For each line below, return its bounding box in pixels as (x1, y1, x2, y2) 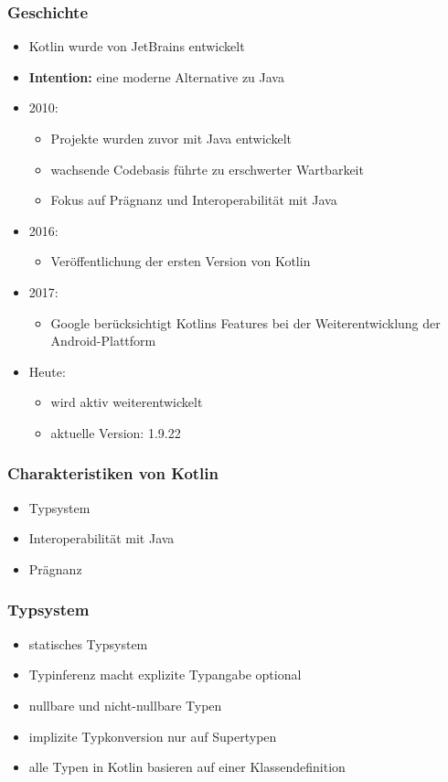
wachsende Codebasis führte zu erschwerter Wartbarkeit (50, 159, 364, 178)
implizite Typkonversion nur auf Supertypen (28, 726, 277, 745)
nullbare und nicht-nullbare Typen (28, 695, 222, 714)
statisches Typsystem (28, 634, 148, 653)
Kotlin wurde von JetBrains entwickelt (28, 37, 245, 56)
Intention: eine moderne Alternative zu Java (28, 67, 284, 86)
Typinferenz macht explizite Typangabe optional (28, 665, 302, 684)
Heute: (28, 361, 66, 380)
